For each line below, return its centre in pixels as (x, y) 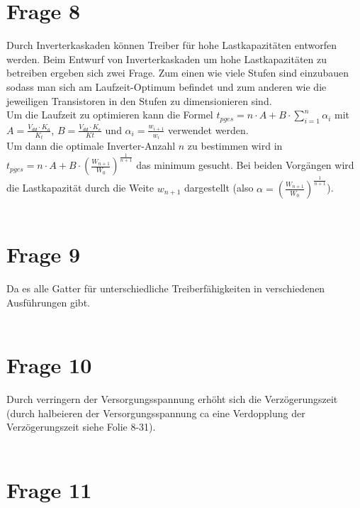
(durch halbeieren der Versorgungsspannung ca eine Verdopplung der (156, 413)
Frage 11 (49, 489)
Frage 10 (49, 365)
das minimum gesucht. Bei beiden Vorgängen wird (245, 165)
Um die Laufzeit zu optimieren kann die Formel (110, 115)
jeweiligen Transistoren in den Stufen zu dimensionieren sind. (139, 100)
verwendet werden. (208, 129)
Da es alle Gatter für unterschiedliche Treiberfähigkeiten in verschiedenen (166, 288)
